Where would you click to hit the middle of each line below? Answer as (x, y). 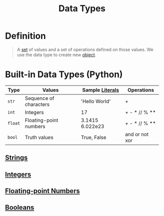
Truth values (39, 137)
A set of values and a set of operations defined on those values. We (85, 49)
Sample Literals (101, 90)
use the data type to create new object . (57, 55)
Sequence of (40, 98)
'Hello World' (96, 101)
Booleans (20, 207)
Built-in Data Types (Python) (64, 75)
